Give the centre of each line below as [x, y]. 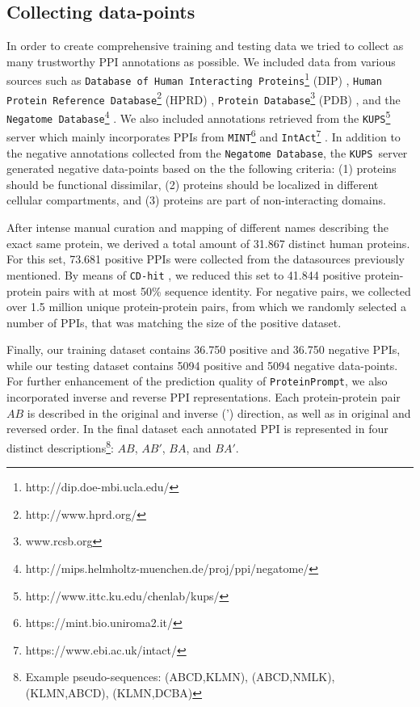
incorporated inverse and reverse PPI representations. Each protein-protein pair [204, 397]
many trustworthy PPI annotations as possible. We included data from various [201, 61]
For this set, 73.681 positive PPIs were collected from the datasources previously [206, 259]
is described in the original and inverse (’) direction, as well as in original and [219, 412]
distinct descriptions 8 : [60, 446]
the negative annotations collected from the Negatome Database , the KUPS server [207, 152]
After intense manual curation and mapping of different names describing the [197, 227]
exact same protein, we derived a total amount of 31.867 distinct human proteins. [208, 243]
